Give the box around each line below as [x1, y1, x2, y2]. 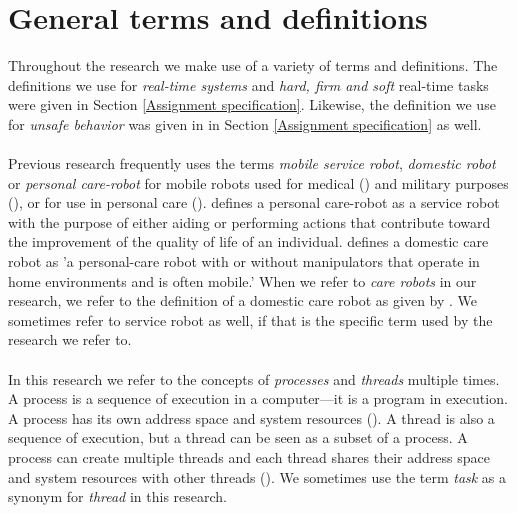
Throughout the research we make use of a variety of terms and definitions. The [8, 55, 498, 76]
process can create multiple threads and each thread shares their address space [8, 447, 490, 467]
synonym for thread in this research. [8, 486, 227, 507]
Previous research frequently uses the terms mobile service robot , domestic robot [8, 153, 496, 174]
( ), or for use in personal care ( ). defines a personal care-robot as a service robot [8, 192, 500, 213]
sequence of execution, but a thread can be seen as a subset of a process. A [8, 427, 468, 448]
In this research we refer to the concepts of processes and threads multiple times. [8, 368, 500, 389]
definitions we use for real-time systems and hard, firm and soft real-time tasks [8, 74, 489, 95]
